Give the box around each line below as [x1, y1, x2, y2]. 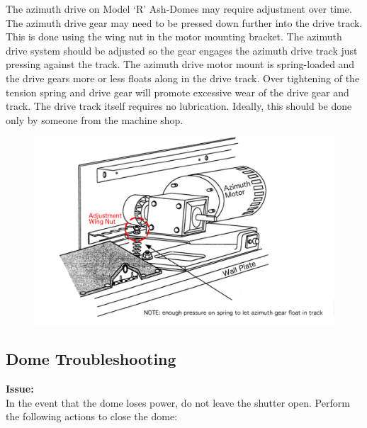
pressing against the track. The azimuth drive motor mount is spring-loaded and [6, 57, 355, 72]
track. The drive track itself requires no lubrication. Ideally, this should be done [6, 98, 352, 113]
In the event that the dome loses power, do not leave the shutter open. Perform [6, 395, 350, 410]
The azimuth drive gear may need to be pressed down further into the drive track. [6, 15, 363, 30]
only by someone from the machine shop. [6, 112, 183, 127]
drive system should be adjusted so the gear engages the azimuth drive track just [6, 43, 358, 57]
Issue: [6, 381, 34, 396]
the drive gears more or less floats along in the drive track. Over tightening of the [6, 70, 360, 85]
